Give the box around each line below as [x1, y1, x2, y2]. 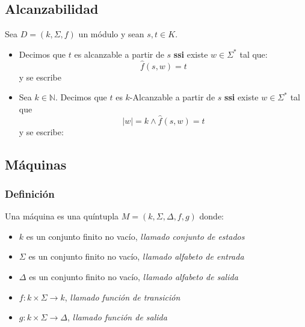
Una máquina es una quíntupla [5, 210, 119, 222]
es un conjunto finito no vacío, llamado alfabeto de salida [29, 270, 238, 283]
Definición [5, 186, 55, 201]
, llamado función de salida [67, 311, 167, 323]
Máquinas [5, 154, 67, 173]
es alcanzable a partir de [74, 47, 164, 60]
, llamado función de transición [64, 290, 180, 303]
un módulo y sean [78, 28, 144, 40]
